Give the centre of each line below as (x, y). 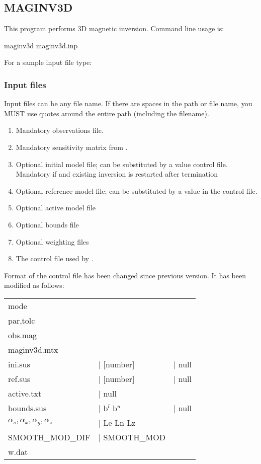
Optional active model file (56, 208)
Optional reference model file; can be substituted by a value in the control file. (137, 190)
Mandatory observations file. (60, 130)
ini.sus (19, 364)
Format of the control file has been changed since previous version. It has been (125, 275)
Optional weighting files (52, 241)
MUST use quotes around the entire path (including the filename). (107, 113)
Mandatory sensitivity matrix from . (72, 147)
